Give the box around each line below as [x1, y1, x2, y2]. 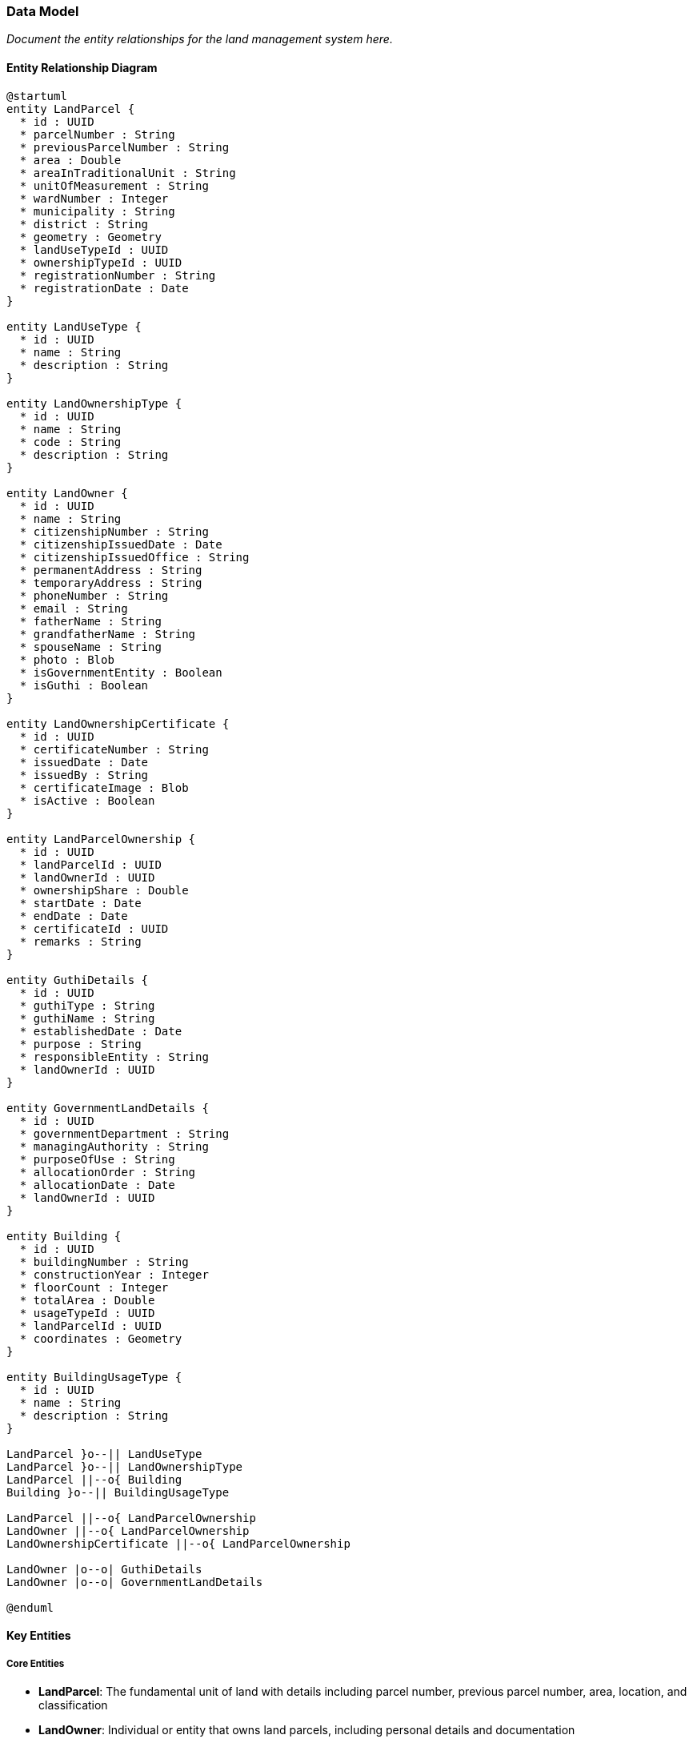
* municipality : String [19, 204, 175, 218]
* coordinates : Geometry [19, 1331, 182, 1345]
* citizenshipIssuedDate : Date [19, 537, 222, 551]
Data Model [6, 3, 79, 19]
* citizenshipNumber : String [19, 524, 209, 538]
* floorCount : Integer [19, 1280, 169, 1294]
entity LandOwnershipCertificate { [6, 717, 230, 730]
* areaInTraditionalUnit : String [19, 166, 236, 179]
